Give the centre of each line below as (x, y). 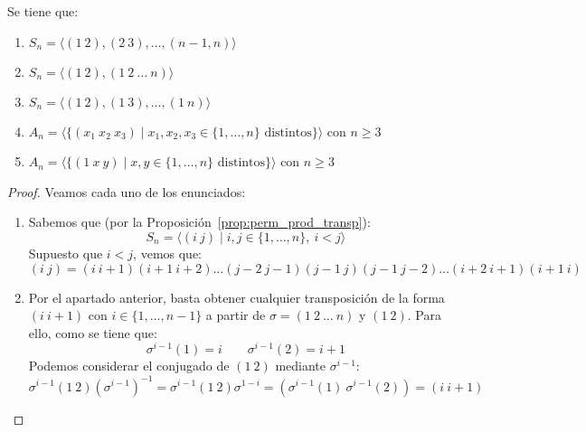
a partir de (236, 315)
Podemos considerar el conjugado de (129, 366)
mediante (301, 366)
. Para (424, 315)
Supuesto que (66, 253)
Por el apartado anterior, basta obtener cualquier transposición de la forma (236, 297)
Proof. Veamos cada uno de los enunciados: (127, 191)
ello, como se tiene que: (93, 332)
